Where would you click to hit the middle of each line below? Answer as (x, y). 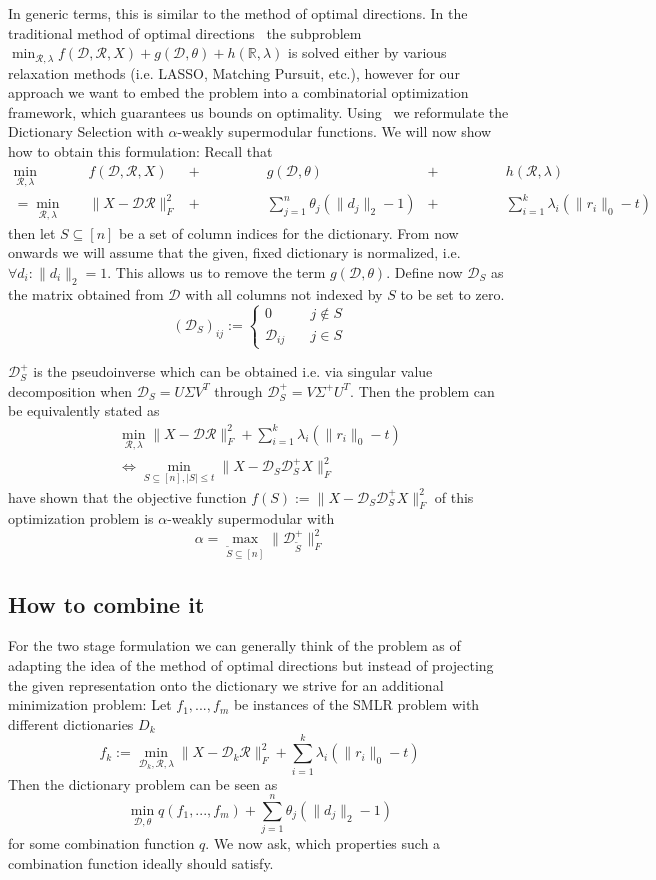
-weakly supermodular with (251, 518)
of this (454, 496)
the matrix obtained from (86, 293)
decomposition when (70, 390)
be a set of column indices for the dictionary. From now (289, 232)
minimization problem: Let (90, 704)
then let (32, 232)
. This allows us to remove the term (216, 271)
